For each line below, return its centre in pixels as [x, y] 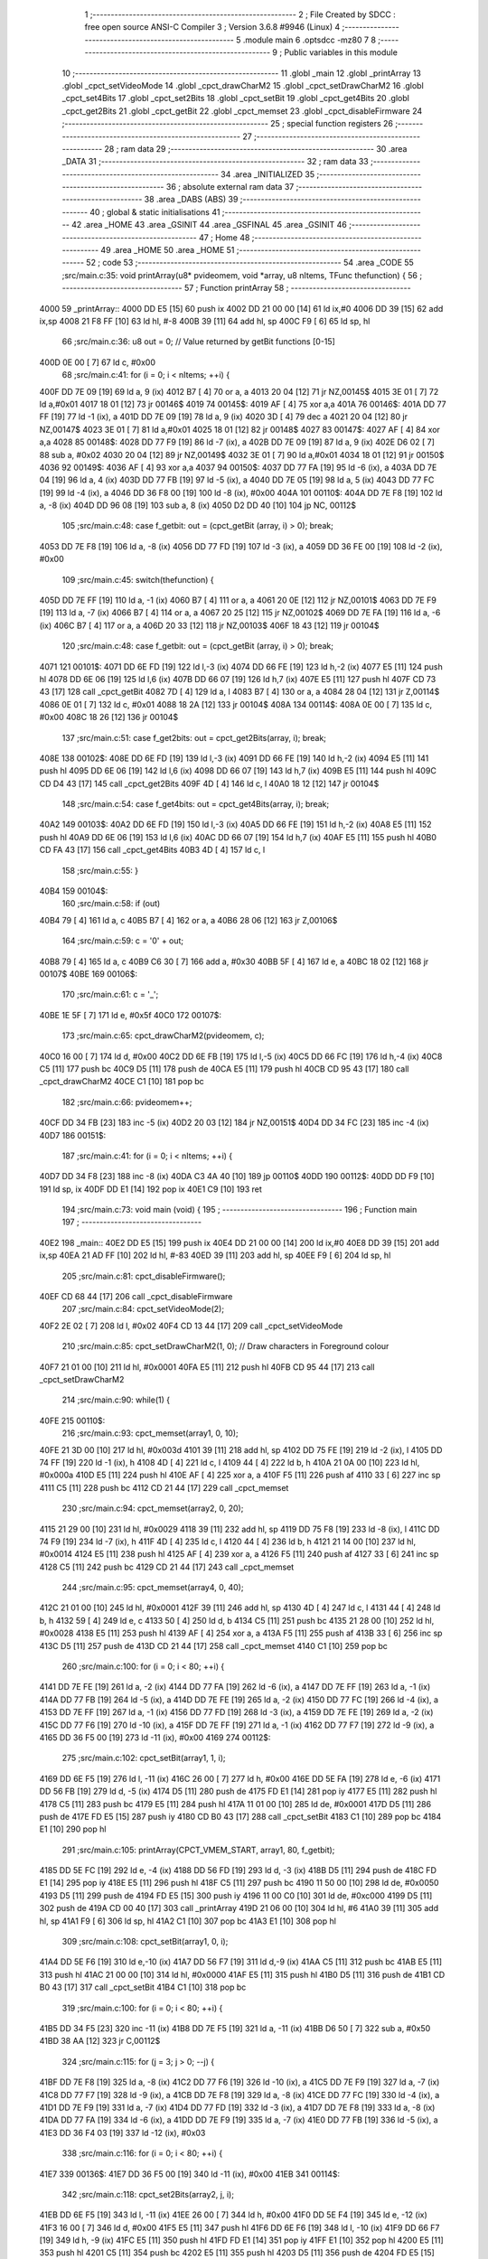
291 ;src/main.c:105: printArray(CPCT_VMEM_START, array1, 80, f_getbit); [198, 1850]
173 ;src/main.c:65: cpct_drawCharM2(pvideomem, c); [163, 1036]
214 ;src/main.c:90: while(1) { [116, 1400]
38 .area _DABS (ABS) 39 [191, 200]
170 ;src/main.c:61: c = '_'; [110, 995]
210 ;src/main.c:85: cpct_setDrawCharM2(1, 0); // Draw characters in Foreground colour [225, 1346]
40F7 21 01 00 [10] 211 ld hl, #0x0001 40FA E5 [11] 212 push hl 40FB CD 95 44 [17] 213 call [207, 1367]
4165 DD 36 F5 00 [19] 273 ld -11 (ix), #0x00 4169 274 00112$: [155, 1737]
